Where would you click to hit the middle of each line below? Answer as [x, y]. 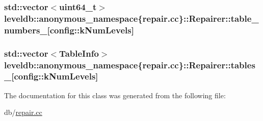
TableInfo [79, 53]
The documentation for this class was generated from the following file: [115, 95]
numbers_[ [27, 30]
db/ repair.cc [23, 112]
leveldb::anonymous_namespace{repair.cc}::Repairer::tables [130, 65]
